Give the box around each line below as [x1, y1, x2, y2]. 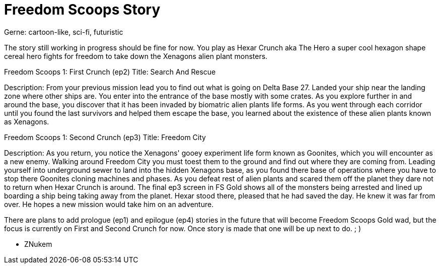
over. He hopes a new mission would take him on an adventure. [4, 199, 214, 209]
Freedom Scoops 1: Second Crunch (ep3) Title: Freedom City [4, 132, 206, 142]
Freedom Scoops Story [4, 1, 161, 18]
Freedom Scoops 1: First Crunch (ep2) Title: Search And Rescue [4, 67, 216, 76]
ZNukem [24, 239, 52, 248]
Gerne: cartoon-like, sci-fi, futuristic [4, 27, 123, 36]
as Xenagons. [4, 117, 49, 126]
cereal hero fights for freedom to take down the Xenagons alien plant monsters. [4, 51, 268, 60]
